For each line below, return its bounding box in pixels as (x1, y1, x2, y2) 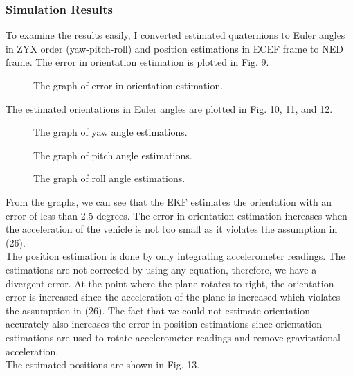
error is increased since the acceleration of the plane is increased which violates (6, 289, 341, 304)
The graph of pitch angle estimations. (33, 147, 192, 162)
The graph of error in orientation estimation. (33, 78, 224, 92)
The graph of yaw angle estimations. (33, 125, 188, 139)
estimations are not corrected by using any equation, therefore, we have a (6, 262, 317, 276)
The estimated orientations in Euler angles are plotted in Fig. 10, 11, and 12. (6, 101, 333, 116)
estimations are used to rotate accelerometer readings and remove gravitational (6, 330, 341, 344)
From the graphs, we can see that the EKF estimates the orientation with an (6, 194, 332, 208)
